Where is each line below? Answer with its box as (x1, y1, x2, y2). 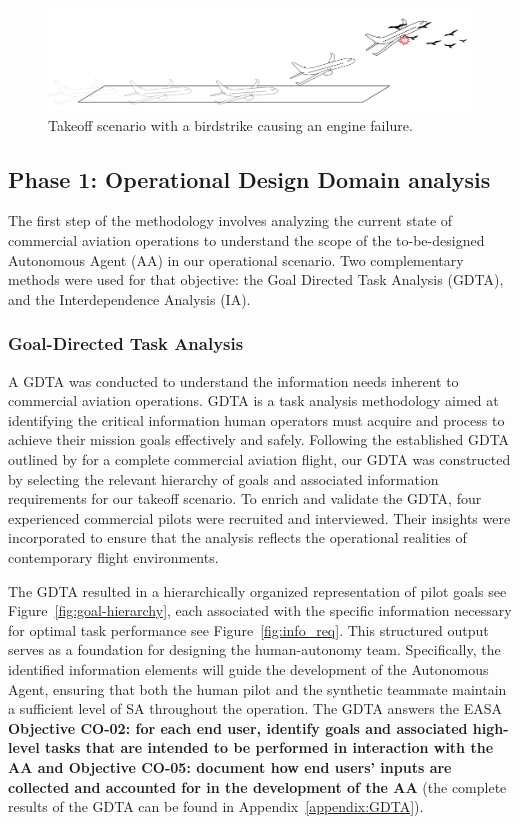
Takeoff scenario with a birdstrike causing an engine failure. (48, 114, 413, 135)
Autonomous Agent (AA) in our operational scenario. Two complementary (8, 249, 464, 270)
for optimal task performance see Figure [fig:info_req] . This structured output (8, 619, 489, 640)
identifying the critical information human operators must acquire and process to (8, 409, 505, 430)
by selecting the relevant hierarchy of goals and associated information (8, 468, 439, 489)
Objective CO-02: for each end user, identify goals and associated (8, 717, 468, 738)
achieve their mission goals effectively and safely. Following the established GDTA (8, 429, 510, 450)
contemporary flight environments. (8, 547, 219, 568)
